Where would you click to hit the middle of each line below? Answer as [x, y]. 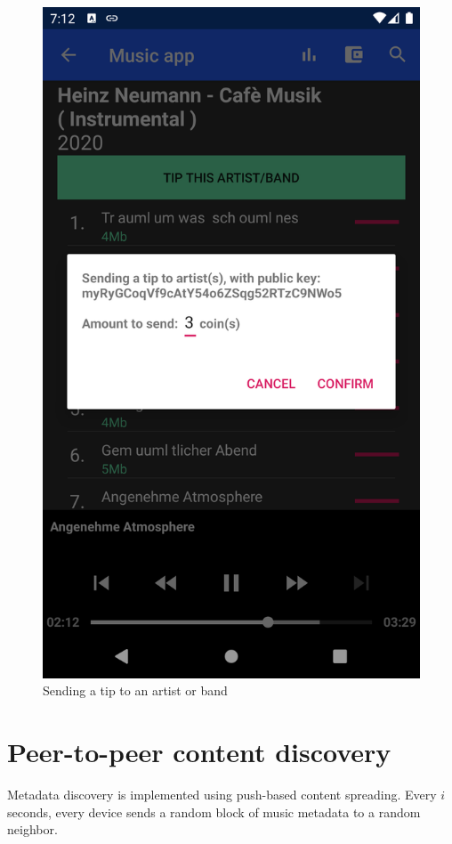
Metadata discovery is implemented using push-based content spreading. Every [222, 795]
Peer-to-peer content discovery [199, 752]
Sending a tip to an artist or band [135, 690]
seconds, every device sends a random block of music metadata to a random [214, 812]
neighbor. [32, 829]
